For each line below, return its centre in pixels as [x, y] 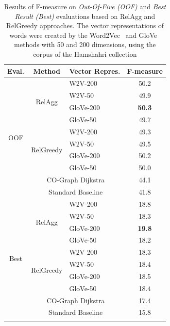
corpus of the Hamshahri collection [85, 54]
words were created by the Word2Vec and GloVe [83, 35]
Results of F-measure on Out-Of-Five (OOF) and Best [85, 6]
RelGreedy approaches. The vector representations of [85, 25]
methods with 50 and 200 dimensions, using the [85, 44]
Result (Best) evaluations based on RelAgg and [85, 16]
